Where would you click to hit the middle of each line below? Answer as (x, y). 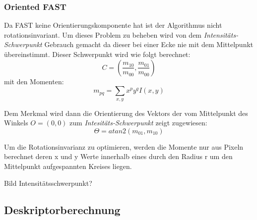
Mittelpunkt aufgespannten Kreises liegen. (68, 166)
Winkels (16, 123)
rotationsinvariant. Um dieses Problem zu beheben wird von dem (103, 34)
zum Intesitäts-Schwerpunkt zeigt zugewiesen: (138, 123)
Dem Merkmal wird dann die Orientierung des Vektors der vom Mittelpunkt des (126, 113)
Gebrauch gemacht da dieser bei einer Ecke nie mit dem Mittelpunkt (149, 44)
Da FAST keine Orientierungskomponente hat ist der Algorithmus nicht (113, 25)
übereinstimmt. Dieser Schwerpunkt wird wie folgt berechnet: (97, 54)
